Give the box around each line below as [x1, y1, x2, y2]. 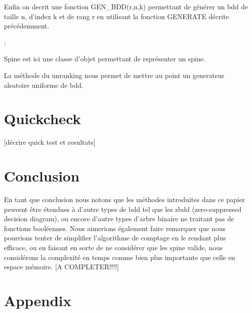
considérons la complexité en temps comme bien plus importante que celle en [4, 252, 235, 262]
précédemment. [4, 21, 50, 31]
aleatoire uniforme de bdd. [4, 79, 83, 90]
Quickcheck [4, 108, 81, 129]
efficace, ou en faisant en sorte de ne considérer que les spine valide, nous [4, 242, 223, 252]
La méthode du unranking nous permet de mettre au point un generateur [4, 70, 225, 80]
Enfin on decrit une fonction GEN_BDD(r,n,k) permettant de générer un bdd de [4, 1, 248, 11]
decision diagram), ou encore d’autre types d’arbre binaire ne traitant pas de [4, 213, 234, 224]
